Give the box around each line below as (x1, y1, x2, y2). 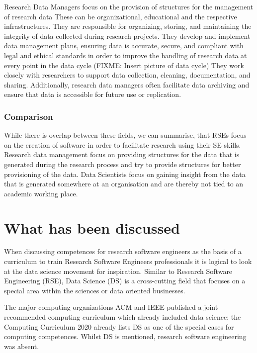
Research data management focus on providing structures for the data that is (4, 149, 240, 160)
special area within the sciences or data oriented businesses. (4, 285, 185, 295)
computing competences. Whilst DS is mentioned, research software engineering (4, 331, 247, 342)
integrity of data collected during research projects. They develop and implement (4, 30, 251, 41)
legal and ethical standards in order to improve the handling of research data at (4, 50, 247, 60)
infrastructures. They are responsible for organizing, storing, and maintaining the (4, 21, 252, 31)
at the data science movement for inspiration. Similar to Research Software (4, 265, 233, 276)
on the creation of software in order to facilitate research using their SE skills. (4, 139, 241, 150)
